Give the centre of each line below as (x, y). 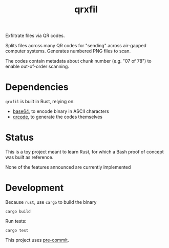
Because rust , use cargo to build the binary (51, 202)
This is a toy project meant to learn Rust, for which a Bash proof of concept (84, 152)
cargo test (17, 231)
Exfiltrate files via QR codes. (35, 36)
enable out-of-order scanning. (37, 66)
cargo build (18, 212)
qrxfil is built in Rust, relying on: (40, 102)
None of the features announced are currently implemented (68, 167)
